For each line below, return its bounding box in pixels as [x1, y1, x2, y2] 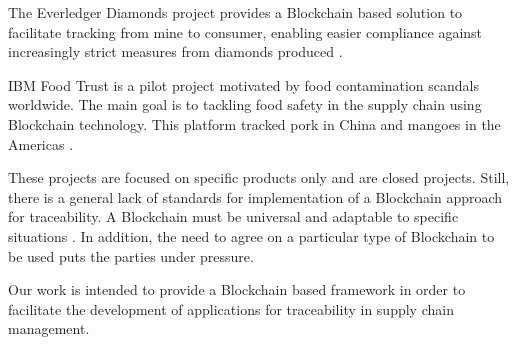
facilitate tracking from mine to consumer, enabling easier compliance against [8, 21, 483, 42]
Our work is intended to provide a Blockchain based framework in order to [8, 279, 466, 300]
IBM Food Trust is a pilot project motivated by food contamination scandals [8, 74, 479, 95]
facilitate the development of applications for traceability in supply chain [8, 298, 454, 319]
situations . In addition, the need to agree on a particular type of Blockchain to [8, 225, 495, 246]
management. [8, 318, 90, 339]
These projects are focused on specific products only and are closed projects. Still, [8, 167, 510, 188]
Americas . [8, 133, 74, 154]
